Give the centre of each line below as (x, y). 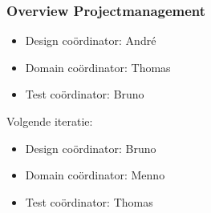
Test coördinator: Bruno (85, 94)
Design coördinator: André (91, 40)
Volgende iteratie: (50, 121)
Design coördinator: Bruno (91, 148)
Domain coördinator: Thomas (98, 67)
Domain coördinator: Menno (95, 175)
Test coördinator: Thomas (89, 201)
